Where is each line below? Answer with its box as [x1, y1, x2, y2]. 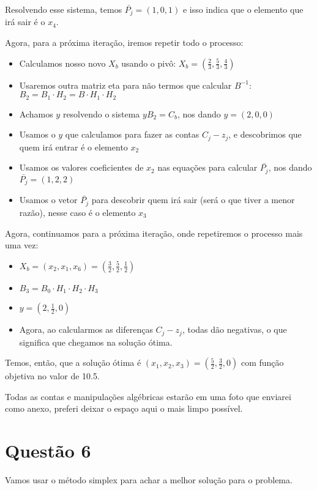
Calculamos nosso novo [19, 56, 106, 69]
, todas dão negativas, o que [182, 323, 287, 336]
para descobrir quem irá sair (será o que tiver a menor [91, 193, 295, 206]
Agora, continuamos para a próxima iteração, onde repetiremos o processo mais [5, 226, 303, 239]
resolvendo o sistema [62, 107, 140, 120]
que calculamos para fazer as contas [65, 128, 200, 141]
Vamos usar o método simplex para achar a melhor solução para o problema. [5, 473, 293, 486]
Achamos [19, 107, 53, 120]
